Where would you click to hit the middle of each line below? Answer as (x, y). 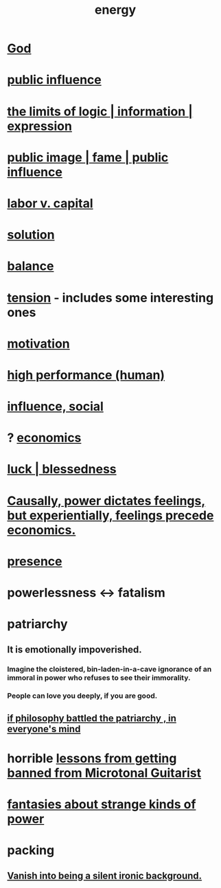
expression (39, 126)
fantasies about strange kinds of (102, 805)
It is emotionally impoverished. (74, 649)
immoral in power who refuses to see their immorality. (99, 677)
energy (115, 10)
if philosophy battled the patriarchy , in (92, 718)
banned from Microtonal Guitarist (104, 773)
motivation (38, 344)
